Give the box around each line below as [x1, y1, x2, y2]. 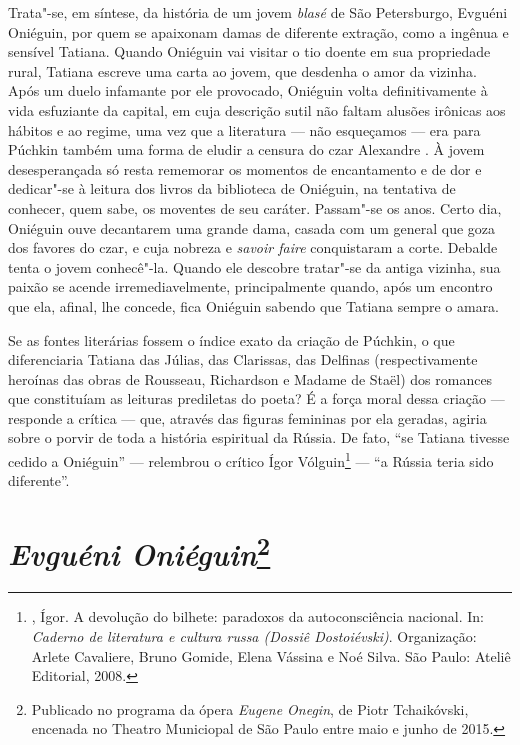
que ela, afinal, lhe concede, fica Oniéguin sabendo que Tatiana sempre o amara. [8, 295, 500, 316]
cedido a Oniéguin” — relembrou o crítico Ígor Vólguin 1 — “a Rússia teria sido [8, 448, 494, 471]
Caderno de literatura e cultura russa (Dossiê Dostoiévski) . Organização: [31, 625, 477, 646]
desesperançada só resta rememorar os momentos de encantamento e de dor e [8, 158, 482, 179]
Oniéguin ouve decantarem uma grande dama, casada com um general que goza [8, 217, 496, 238]
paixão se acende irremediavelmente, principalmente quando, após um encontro [8, 276, 493, 297]
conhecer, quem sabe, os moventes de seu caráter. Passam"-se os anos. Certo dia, [8, 197, 502, 218]
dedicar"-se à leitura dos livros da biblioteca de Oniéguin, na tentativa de [8, 178, 456, 199]
